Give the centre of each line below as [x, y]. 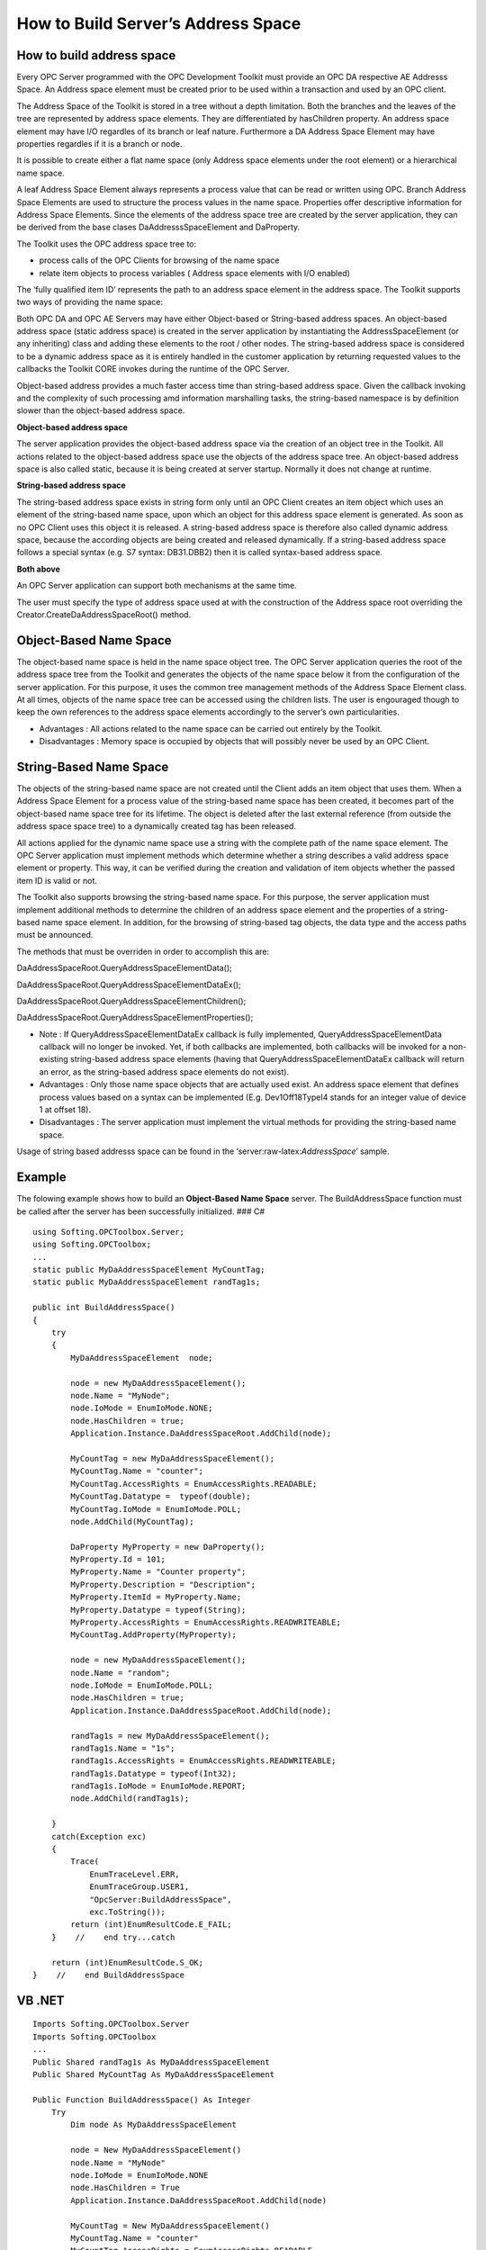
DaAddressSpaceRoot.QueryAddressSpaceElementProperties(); [135, 1018]
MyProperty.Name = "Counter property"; [158, 1572]
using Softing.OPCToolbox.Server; [108, 1232]
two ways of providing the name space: [90, 302]
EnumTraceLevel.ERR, [135, 1874]
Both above [38, 569]
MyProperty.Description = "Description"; [163, 1584]
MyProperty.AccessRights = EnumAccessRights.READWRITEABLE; [206, 1623]
